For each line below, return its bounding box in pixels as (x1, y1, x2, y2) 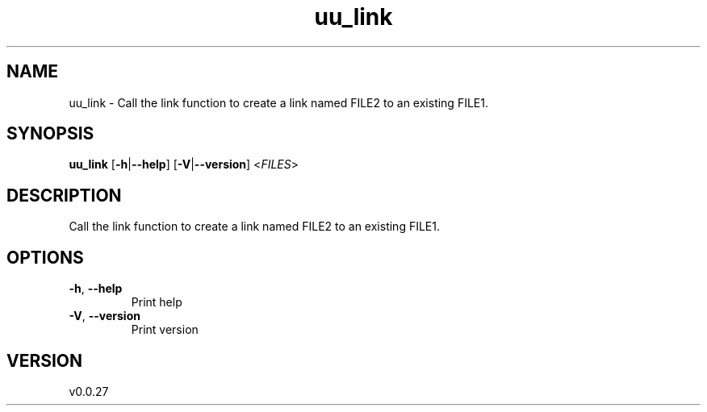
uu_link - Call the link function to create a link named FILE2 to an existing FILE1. (69, 95, 488, 110)
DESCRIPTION (6, 185, 122, 206)
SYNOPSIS (6, 123, 94, 144)
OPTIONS (6, 247, 84, 268)
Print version (131, 323, 199, 337)
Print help (131, 295, 182, 310)
